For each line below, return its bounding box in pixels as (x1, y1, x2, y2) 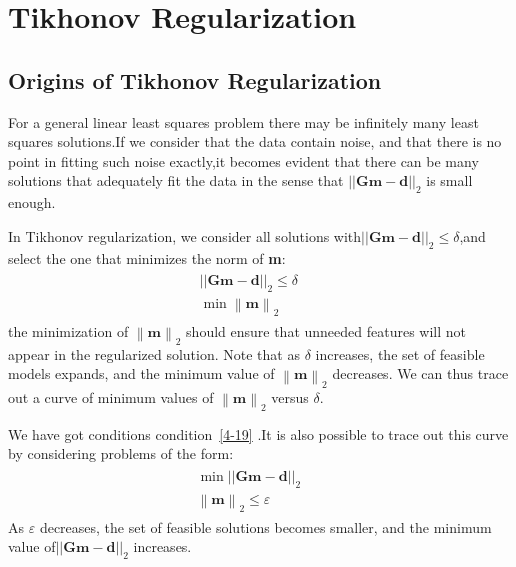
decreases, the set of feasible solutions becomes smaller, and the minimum (39, 516, 492, 537)
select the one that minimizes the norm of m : (8, 247, 286, 268)
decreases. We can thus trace (332, 363, 509, 384)
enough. (8, 192, 56, 213)
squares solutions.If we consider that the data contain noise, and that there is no (8, 131, 502, 152)
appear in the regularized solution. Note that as (8, 343, 300, 364)
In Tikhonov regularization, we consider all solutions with (8, 225, 362, 246)
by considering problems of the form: (8, 443, 234, 464)
